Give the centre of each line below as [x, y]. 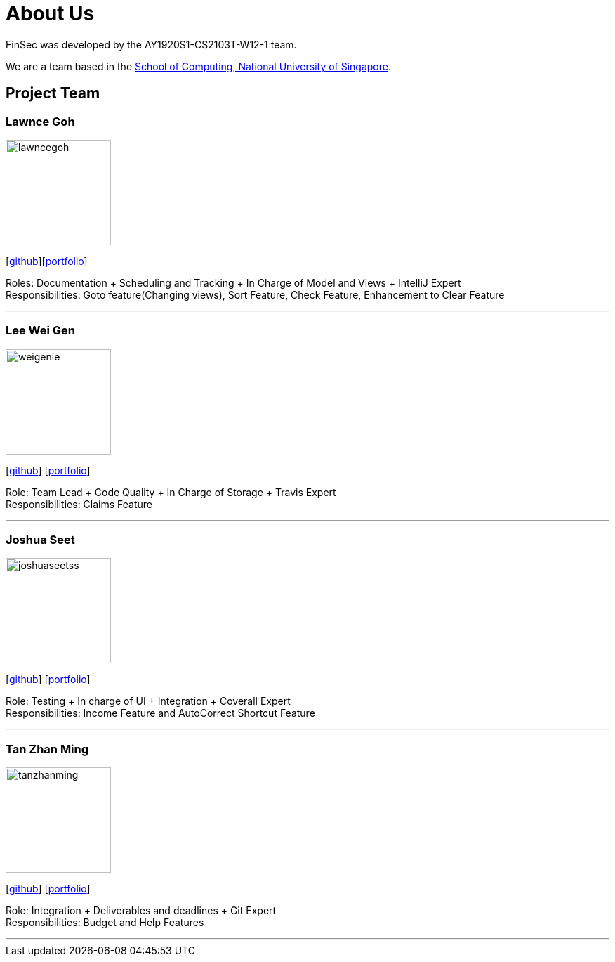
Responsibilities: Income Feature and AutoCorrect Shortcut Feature [160, 713]
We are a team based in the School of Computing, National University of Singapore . [199, 66]
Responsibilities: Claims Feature [79, 504]
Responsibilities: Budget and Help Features [105, 923]
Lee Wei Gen [41, 331]
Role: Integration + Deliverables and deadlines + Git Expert [141, 911]
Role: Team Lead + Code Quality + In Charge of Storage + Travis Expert [171, 492]
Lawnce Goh [40, 121]
